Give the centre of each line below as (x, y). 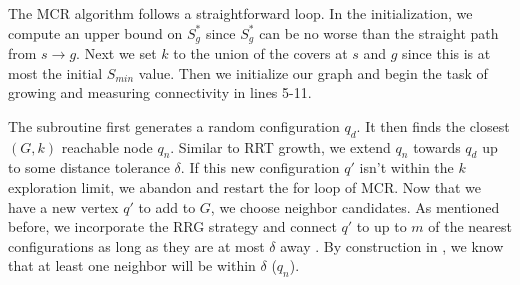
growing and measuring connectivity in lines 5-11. (160, 92)
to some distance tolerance (89, 167)
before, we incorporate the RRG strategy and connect (172, 226)
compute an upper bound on (95, 32)
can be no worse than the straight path (379, 32)
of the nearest (470, 226)
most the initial (55, 72)
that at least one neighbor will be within (132, 265)
